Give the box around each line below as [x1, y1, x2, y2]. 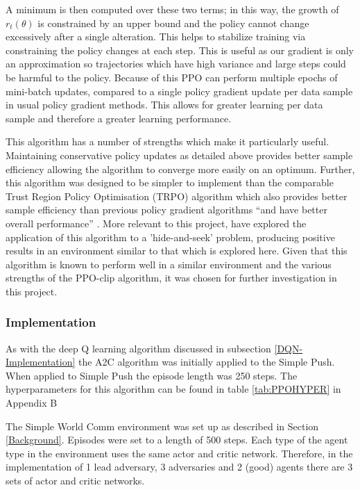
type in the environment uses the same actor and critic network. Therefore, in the [6, 446, 353, 460]
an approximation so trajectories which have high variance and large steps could [6, 56, 346, 71]
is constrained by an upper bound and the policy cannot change [37, 15, 309, 30]
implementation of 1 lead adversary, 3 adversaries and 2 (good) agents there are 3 [6, 459, 353, 474]
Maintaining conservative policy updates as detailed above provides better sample [6, 147, 353, 162]
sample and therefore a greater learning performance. [6, 111, 232, 125]
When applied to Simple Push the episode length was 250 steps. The [6, 368, 298, 382]
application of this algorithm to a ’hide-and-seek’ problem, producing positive [6, 229, 335, 244]
